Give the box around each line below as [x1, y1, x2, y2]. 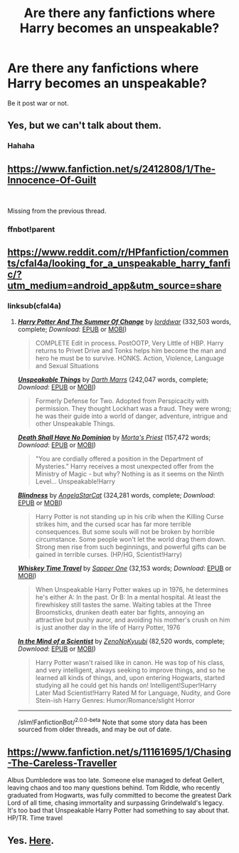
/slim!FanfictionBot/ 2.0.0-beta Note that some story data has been [17, 716, 208, 726]
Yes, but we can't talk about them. [7, 120, 162, 132]
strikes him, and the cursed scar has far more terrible [35, 520, 192, 528]
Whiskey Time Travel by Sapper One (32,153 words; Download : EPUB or [17, 564, 232, 572]
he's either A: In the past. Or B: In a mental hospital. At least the [35, 592, 221, 601]
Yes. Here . [7, 834, 55, 847]
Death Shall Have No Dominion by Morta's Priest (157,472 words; [17, 433, 211, 441]
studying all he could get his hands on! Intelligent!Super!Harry [35, 681, 217, 689]
